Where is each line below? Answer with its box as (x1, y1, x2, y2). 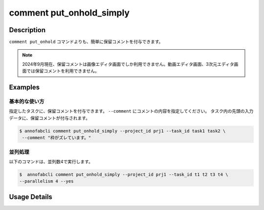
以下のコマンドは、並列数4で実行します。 (9, 158, 93, 164)
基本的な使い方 (9, 98, 44, 105)
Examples (9, 83, 40, 92)
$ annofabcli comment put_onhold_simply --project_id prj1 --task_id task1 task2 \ (19, 128, 226, 134)
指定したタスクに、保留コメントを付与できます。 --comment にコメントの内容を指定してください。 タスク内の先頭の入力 (9, 108, 254, 114)
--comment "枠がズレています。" (22, 135, 91, 141)
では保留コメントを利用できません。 (26, 68, 100, 74)
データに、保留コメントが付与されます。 (9, 115, 90, 121)
